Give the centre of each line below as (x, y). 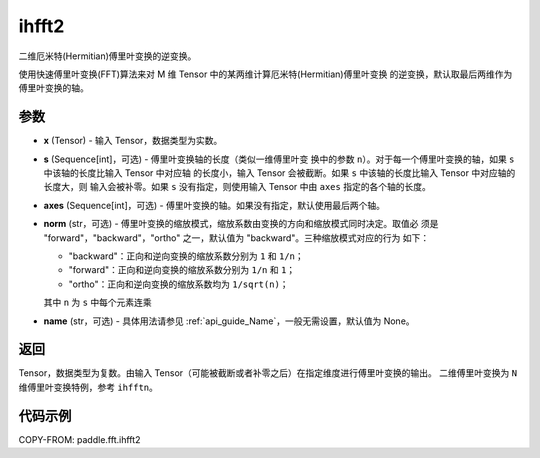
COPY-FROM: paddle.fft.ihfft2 (79, 439)
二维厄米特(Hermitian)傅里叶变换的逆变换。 (107, 56)
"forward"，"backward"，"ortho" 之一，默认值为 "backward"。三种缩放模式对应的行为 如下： (236, 237)
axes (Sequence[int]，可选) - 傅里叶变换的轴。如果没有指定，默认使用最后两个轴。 (214, 205)
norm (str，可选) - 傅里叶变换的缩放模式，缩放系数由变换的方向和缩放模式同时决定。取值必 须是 (241, 224)
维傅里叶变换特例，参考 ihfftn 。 (88, 387)
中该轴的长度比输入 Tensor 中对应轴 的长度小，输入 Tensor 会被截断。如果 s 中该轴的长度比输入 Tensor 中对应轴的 (279, 173)
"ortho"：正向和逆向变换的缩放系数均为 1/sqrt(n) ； (178, 284)
